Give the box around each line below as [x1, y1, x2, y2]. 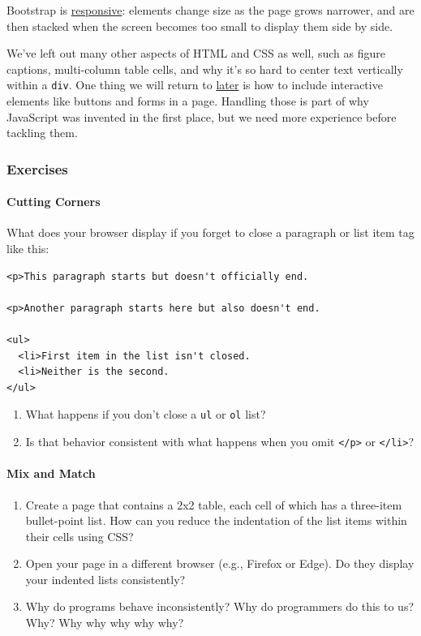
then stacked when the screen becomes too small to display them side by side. [6, 17, 393, 34]
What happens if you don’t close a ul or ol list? [25, 406, 266, 423]
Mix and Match [6, 465, 96, 482]
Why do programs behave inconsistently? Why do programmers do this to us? [25, 598, 415, 615]
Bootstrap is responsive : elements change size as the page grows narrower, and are [6, 2, 415, 18]
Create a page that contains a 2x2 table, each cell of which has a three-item [25, 496, 402, 513]
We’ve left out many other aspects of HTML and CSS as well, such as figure [6, 45, 385, 62]
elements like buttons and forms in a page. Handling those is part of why [6, 92, 369, 110]
